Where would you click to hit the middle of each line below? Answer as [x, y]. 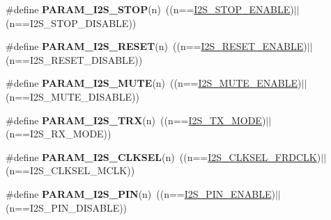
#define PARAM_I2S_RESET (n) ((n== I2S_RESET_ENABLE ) [156, 46]
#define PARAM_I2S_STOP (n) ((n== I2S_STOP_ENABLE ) [150, 9]
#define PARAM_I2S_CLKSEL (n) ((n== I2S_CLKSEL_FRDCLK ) [163, 156]
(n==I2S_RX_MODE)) [59, 134]
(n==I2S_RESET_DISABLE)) [74, 59]
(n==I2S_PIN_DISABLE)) [67, 207]
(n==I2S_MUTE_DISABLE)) [72, 96]
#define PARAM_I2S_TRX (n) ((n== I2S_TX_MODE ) [136, 120]
